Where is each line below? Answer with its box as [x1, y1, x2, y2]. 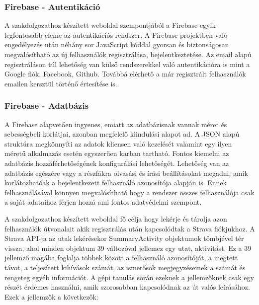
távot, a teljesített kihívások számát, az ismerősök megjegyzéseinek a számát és [4, 262, 246, 272]
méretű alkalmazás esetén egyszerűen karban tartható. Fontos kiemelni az [4, 148, 229, 158]
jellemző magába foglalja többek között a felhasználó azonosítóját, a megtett [4, 252, 238, 263]
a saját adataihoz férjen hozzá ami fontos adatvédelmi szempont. [4, 197, 202, 207]
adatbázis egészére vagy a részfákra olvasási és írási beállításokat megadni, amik [4, 167, 248, 178]
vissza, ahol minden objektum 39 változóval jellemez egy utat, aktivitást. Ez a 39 [4, 242, 252, 253]
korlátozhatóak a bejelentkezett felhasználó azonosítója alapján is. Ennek [4, 177, 227, 188]
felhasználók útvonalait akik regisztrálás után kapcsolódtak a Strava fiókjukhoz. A [4, 223, 255, 233]
